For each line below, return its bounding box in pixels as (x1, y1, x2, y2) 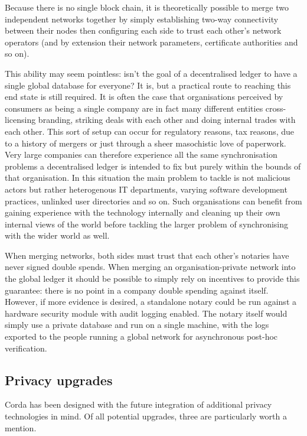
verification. (5, 341, 47, 354)
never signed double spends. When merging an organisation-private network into (5, 261, 296, 273)
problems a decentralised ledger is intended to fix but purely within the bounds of (5, 160, 301, 172)
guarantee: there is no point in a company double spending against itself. (5, 284, 269, 296)
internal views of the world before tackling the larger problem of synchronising (5, 217, 289, 230)
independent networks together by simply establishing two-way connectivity (5, 12, 279, 25)
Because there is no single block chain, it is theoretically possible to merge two (5, 1, 289, 13)
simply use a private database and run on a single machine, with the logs (5, 318, 269, 331)
